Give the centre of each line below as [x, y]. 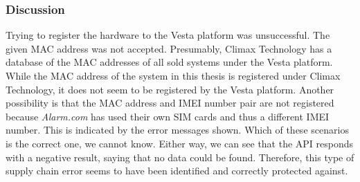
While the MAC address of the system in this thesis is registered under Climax [173, 75]
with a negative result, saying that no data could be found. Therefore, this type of [180, 157]
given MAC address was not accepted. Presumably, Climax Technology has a [169, 48]
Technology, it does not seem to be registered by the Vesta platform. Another [170, 89]
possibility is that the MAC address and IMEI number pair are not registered [170, 103]
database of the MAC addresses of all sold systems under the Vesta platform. [169, 62]
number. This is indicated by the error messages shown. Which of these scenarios [177, 130]
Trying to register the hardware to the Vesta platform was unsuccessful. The [168, 35]
